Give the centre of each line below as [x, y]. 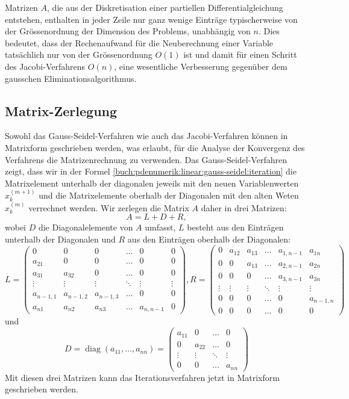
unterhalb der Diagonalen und [60, 239]
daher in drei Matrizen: [244, 207]
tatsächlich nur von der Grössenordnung [79, 54]
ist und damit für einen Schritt [240, 54]
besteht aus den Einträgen [235, 227]
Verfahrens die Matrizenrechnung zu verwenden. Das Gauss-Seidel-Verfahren [146, 159]
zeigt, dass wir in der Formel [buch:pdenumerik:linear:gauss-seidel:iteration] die [151, 171]
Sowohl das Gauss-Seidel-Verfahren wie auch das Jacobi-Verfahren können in [146, 136]
